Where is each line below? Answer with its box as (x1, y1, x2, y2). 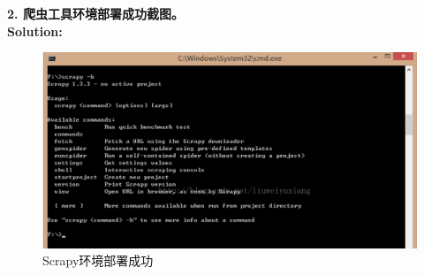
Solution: (7, 21, 63, 40)
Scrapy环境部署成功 (42, 251, 154, 270)
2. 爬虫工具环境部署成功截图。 (7, 4, 184, 22)
